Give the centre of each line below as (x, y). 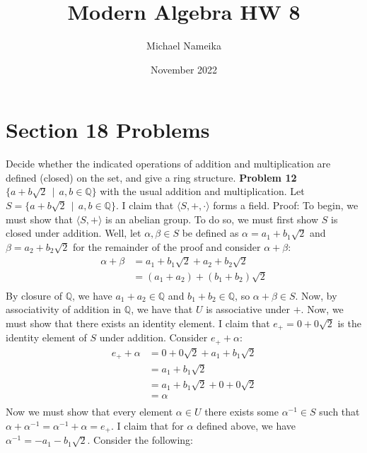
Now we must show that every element (89, 412)
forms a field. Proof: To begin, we (286, 205)
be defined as (210, 233)
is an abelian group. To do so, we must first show (212, 219)
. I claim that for (147, 425)
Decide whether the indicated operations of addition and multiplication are (168, 164)
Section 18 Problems (108, 130)
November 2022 (184, 69)
